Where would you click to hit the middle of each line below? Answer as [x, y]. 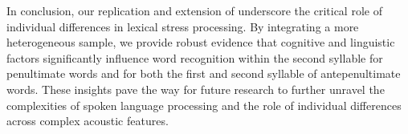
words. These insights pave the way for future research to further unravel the [196, 89]
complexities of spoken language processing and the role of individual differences [204, 105]
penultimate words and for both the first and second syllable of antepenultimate [204, 73]
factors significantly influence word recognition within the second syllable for [195, 57]
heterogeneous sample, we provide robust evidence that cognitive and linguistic [201, 42]
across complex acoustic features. [88, 121]
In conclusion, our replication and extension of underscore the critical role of [194, 10]
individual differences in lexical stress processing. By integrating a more [183, 26]
